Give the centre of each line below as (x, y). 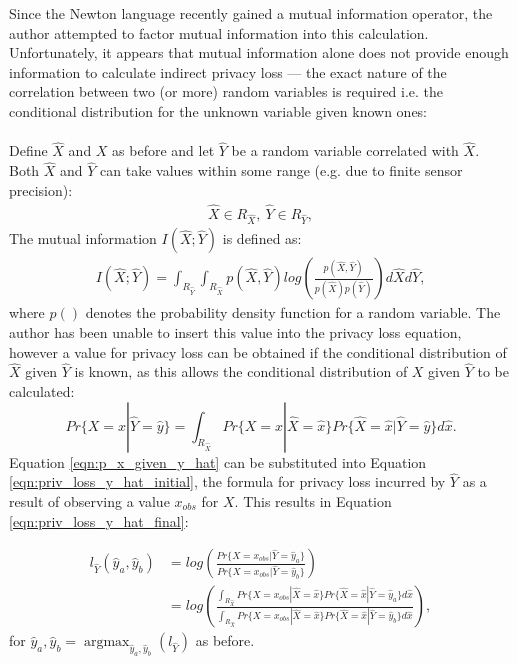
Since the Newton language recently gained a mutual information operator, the (251, 13)
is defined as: (262, 238)
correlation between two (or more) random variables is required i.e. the (226, 91)
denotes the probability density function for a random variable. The (293, 312)
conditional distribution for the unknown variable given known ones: (218, 110)
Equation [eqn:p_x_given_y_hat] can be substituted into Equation (218, 461)
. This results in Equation (313, 501)
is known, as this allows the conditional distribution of (241, 371)
